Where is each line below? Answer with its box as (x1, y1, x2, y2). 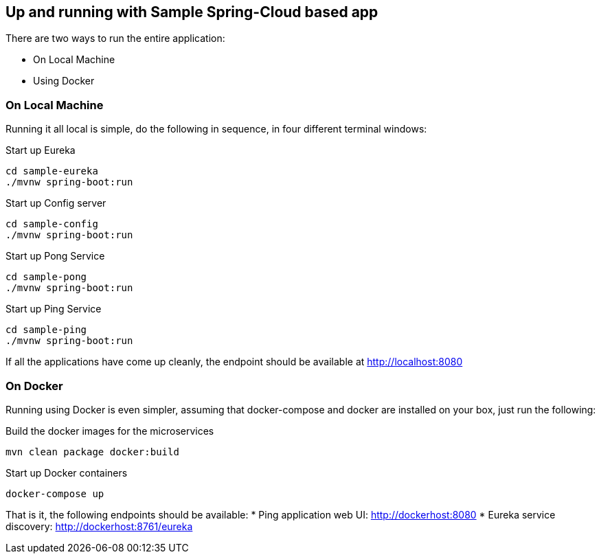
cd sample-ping (5, 324, 87, 336)
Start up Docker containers (5, 466, 128, 479)
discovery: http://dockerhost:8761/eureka (5, 520, 193, 532)
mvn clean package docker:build (5, 446, 179, 457)
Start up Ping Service (5, 303, 102, 315)
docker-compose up (5, 488, 104, 499)
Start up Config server (5, 197, 106, 209)
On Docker (5, 378, 63, 393)
